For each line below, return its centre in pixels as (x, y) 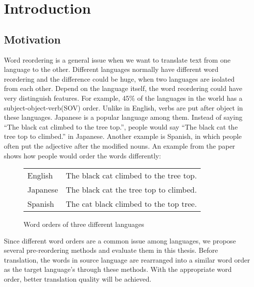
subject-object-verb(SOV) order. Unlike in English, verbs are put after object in (124, 107)
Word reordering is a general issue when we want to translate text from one (117, 59)
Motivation (32, 39)
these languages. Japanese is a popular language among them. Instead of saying (123, 117)
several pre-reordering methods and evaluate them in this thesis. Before (111, 250)
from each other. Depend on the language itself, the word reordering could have (123, 88)
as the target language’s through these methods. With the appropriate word (118, 269)
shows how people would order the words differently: (82, 155)
